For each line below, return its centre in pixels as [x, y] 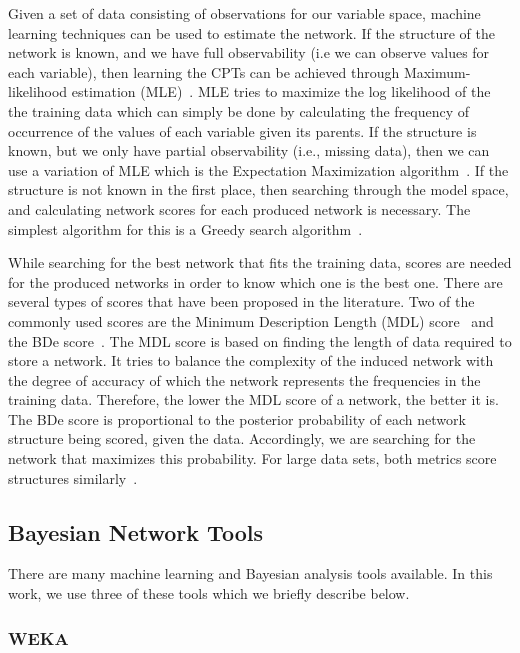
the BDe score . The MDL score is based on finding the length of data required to [260, 340]
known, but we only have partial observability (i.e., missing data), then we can [249, 150]
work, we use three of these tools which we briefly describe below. [209, 593]
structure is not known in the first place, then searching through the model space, [258, 189]
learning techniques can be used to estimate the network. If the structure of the [251, 32]
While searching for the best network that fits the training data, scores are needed [260, 262]
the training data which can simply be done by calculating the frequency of [239, 110]
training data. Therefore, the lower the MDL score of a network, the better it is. [253, 399]
